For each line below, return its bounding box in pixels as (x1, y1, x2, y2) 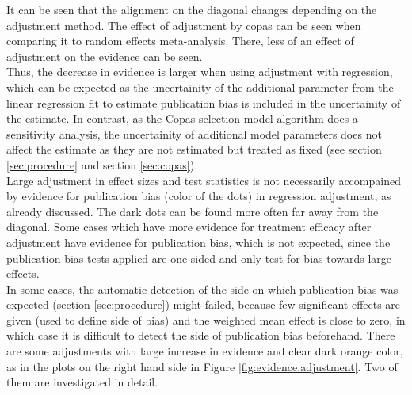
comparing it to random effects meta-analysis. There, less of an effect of (6, 32, 354, 49)
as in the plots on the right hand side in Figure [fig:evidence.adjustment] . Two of (6, 358, 398, 374)
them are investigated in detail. (6, 374, 158, 390)
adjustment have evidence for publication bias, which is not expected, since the (6, 234, 391, 250)
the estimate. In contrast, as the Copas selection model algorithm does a (6, 110, 358, 127)
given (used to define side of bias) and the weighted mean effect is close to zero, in (6, 311, 406, 328)
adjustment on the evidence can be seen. (6, 47, 203, 64)
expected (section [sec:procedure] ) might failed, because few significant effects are (6, 296, 401, 313)
